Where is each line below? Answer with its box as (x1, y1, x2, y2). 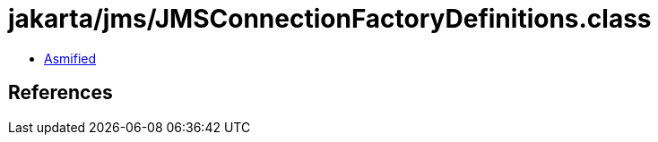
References (8, 81, 113, 104)
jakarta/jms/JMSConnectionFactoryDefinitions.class (8, 4, 652, 34)
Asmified (44, 50, 97, 66)
